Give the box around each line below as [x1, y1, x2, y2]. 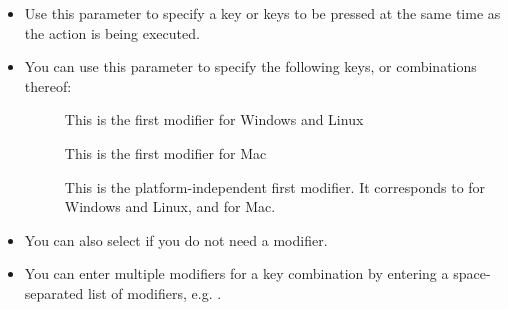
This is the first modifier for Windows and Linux [64, 109, 364, 130]
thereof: [24, 75, 72, 96]
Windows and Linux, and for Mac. [64, 196, 276, 217]
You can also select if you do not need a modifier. [24, 229, 328, 250]
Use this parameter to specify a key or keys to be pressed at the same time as [24, 3, 501, 23]
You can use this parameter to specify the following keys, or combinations [24, 56, 477, 77]
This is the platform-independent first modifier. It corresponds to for [64, 176, 486, 197]
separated [24, 282, 84, 303]
